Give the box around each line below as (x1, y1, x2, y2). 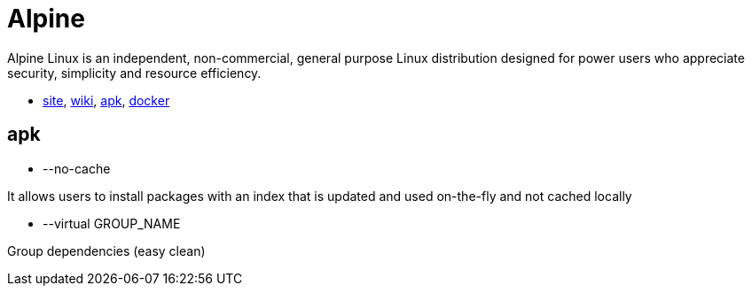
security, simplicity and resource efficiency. (7, 65, 262, 81)
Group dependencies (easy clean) (7, 243, 206, 258)
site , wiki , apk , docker (43, 92, 170, 108)
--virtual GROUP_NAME (43, 215, 181, 231)
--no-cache (43, 160, 111, 176)
